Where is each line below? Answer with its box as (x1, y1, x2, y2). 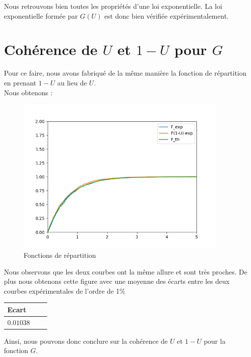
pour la (203, 335, 225, 346)
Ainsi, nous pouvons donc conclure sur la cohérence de (4, 335, 168, 346)
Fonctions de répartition (24, 249, 96, 260)
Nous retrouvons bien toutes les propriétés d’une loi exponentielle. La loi (4, 1, 223, 11)
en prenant (4, 77, 36, 87)
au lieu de (57, 77, 87, 87)
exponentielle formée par (4, 10, 78, 21)
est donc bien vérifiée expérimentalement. (104, 10, 229, 21)
